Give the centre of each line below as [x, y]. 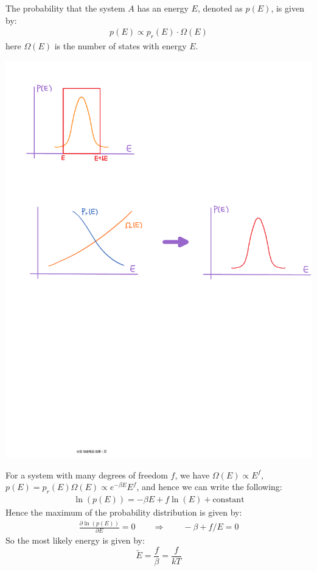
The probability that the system [65, 8]
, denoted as [220, 8]
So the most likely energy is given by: [75, 540]
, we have [192, 475]
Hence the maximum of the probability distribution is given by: [124, 512]
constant [228, 500]
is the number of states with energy [120, 46]
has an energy [163, 8]
